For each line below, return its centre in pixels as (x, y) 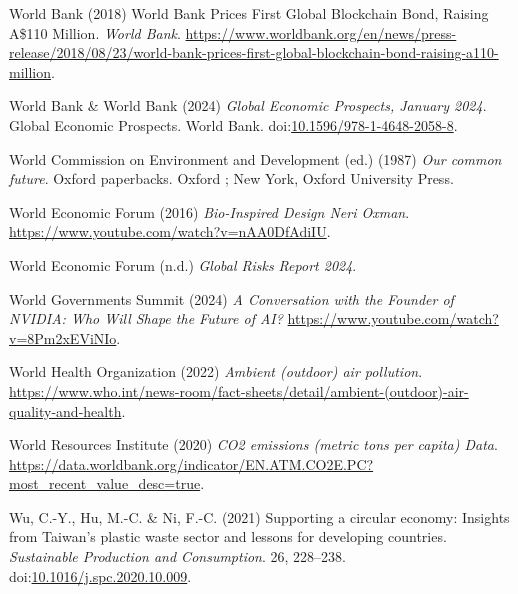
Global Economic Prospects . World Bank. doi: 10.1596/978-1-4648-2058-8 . (233, 124)
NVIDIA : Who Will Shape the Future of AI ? (146, 318)
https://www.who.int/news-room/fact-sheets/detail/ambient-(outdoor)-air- (239, 390)
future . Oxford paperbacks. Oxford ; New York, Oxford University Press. (231, 178)
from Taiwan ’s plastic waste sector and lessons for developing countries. (228, 536)
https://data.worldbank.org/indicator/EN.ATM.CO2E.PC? (191, 463)
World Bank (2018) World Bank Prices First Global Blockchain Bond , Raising (249, 13)
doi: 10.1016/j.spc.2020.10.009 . (100, 575)
